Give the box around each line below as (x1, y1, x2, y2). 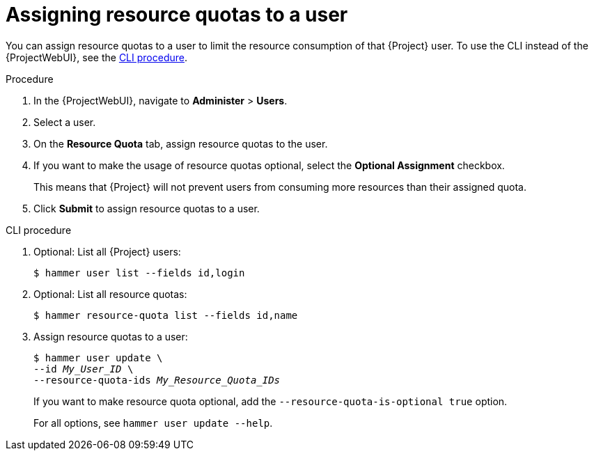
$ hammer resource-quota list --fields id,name (33, 309, 298, 321)
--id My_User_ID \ (33, 363, 134, 375)
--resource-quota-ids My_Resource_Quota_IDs (33, 374, 281, 386)
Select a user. (33, 116, 96, 128)
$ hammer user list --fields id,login (33, 267, 245, 278)
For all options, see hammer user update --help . (33, 416, 273, 429)
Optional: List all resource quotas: (33, 288, 187, 300)
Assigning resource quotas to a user (6, 3, 348, 26)
